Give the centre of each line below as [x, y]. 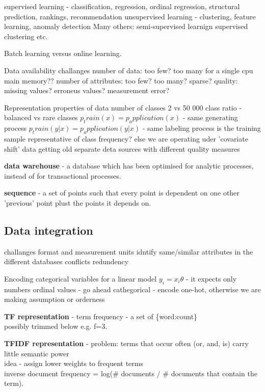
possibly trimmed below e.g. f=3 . [56, 326]
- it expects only [211, 278]
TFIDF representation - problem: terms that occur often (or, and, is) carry [126, 343]
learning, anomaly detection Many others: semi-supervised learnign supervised [126, 26]
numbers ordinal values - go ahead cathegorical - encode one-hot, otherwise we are [132, 289]
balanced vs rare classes [41, 117]
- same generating [210, 117]
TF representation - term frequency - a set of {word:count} [101, 316]
